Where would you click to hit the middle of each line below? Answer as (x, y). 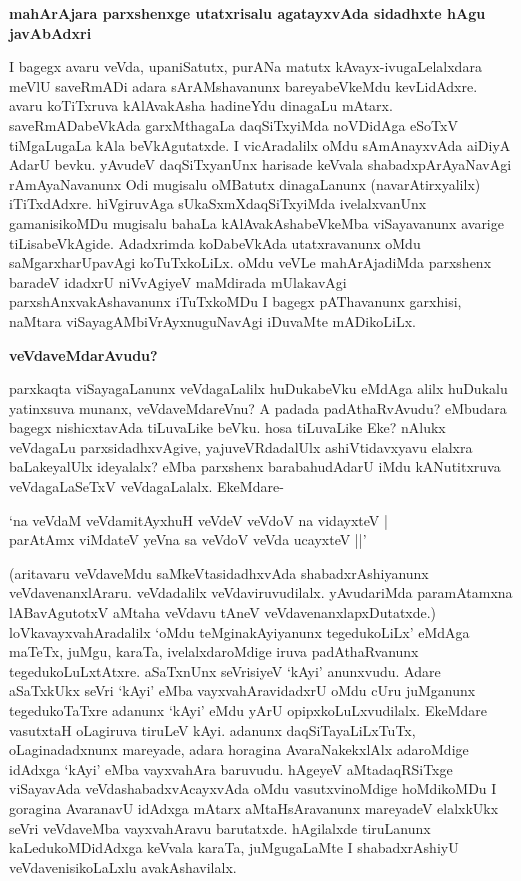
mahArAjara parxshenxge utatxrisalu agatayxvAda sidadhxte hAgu (247, 13)
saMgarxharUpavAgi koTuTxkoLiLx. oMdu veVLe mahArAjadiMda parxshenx (250, 262)
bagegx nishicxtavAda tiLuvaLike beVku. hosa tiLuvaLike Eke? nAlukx (227, 427)
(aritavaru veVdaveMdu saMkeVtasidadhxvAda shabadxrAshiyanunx (219, 572)
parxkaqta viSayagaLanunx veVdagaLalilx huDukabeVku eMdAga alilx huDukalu (258, 388)
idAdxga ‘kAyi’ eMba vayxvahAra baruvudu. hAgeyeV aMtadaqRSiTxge (231, 768)
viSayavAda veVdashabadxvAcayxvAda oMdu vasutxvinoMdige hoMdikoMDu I (253, 788)
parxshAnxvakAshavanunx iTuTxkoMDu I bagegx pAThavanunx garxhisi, (235, 301)
